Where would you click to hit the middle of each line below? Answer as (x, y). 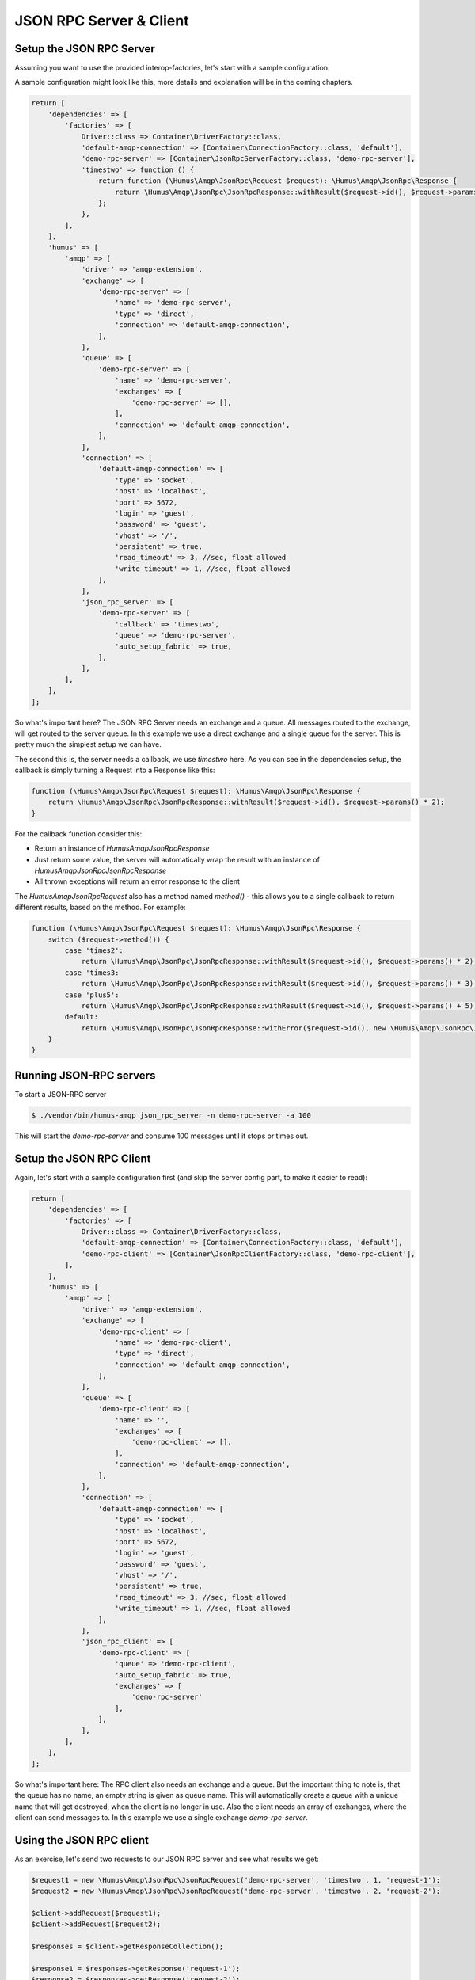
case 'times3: (92, 973)
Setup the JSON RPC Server (85, 49)
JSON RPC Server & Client (102, 21)
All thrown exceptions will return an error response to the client (137, 881)
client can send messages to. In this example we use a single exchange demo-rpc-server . (161, 1817)
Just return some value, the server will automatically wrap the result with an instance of (177, 859)
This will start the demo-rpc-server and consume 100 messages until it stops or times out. (161, 1136)
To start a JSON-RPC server (61, 1094)
